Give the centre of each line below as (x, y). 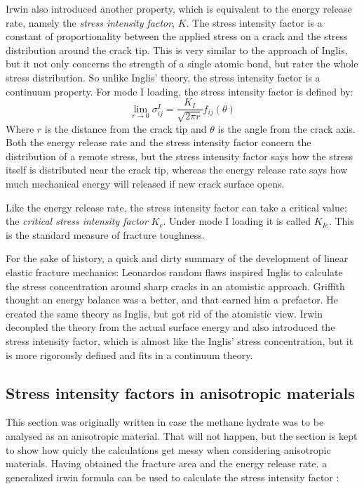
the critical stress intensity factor (77, 221)
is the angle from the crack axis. (287, 128)
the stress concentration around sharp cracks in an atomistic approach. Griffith (175, 286)
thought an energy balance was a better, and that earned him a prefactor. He (172, 300)
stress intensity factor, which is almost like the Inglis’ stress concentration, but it (180, 340)
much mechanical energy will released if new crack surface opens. (145, 183)
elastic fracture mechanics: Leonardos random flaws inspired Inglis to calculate (174, 272)
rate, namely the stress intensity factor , (90, 22)
